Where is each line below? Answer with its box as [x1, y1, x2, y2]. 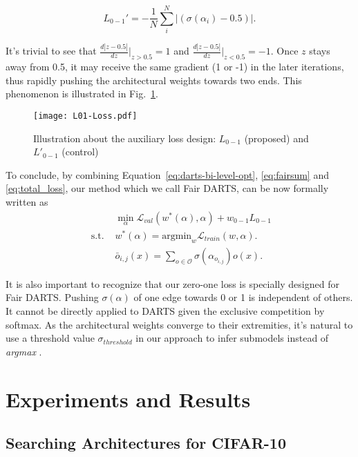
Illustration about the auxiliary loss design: [33, 130, 216, 145]
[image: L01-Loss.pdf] [33, 111, 138, 121]
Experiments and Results [6, 385, 251, 413]
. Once [270, 43, 299, 58]
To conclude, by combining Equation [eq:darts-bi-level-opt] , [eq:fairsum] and [6, 167, 329, 182]
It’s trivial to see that [6, 43, 97, 58]
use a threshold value [6, 331, 95, 345]
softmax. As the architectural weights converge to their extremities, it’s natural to [6, 317, 353, 331]
